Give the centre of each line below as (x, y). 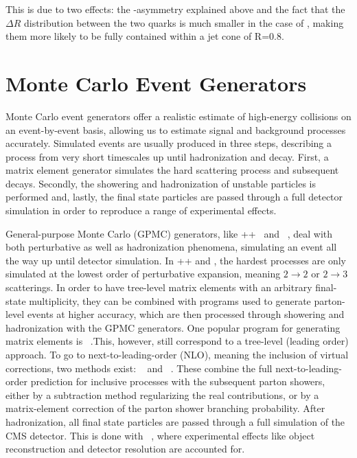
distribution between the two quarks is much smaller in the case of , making (184, 22)
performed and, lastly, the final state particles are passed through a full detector (174, 197)
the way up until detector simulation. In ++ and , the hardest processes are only (176, 260)
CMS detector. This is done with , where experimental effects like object (160, 435)
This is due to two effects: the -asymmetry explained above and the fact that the (175, 9)
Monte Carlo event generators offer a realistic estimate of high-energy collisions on (178, 116)
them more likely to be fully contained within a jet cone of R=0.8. (145, 36)
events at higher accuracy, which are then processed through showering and (186, 314)
